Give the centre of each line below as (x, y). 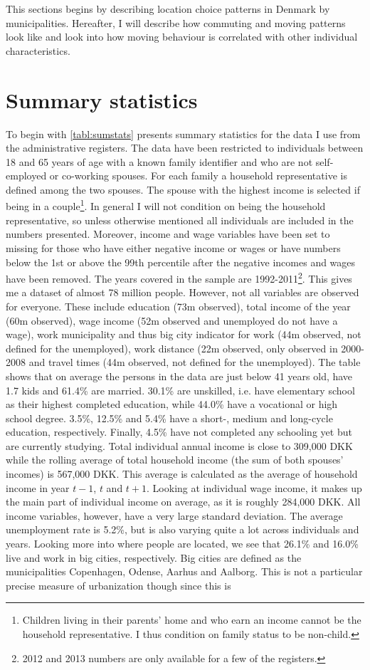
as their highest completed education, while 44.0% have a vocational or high (172, 404)
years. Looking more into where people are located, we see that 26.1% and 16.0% (182, 544)
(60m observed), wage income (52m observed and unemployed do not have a (172, 320)
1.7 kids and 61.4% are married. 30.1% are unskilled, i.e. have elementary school (180, 390)
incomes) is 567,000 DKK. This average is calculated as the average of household (182, 474)
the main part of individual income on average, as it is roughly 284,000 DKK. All (183, 502)
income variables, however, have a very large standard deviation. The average (174, 515)
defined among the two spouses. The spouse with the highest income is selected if (183, 189)
